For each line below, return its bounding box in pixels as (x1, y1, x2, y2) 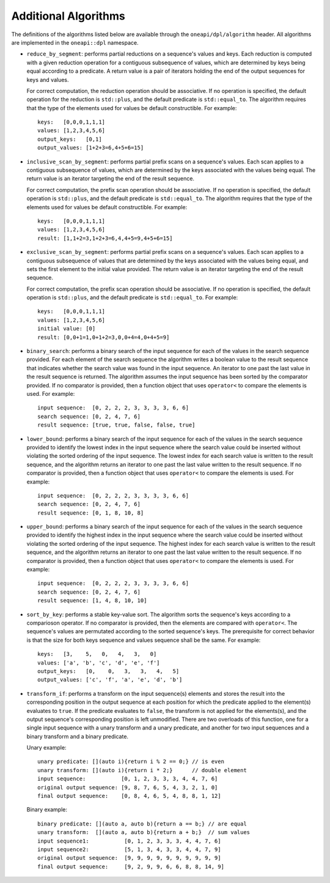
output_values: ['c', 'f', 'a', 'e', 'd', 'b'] (37, 676, 183, 684)
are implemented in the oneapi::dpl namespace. (11, 39, 139, 46)
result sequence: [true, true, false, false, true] (37, 422, 196, 428)
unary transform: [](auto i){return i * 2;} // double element (37, 767, 247, 773)
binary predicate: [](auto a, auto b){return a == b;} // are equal (37, 820, 247, 827)
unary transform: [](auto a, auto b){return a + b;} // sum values (37, 829, 251, 836)
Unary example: (26, 744, 67, 751)
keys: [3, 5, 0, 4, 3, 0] (37, 650, 157, 658)
